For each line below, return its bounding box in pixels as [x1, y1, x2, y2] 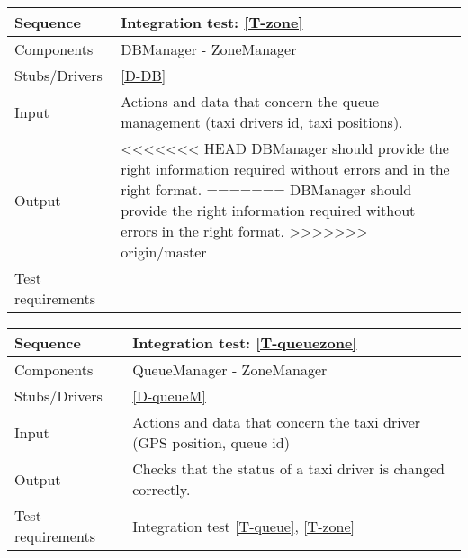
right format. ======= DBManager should [121, 179, 412, 200]
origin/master [121, 241, 207, 262]
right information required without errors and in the [121, 158, 450, 179]
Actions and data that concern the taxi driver [132, 411, 421, 432]
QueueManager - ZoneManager [132, 359, 328, 380]
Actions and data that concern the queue [121, 91, 380, 112]
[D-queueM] [132, 385, 206, 406]
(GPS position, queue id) [132, 432, 290, 453]
